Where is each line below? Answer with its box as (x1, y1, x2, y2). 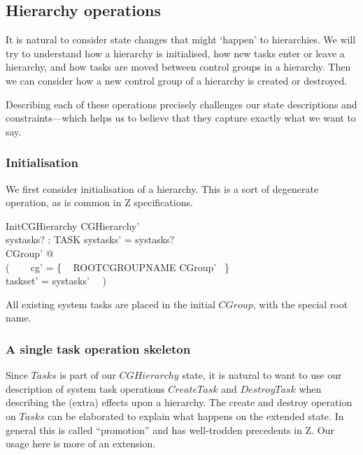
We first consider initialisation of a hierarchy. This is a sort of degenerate (6, 181, 319, 196)
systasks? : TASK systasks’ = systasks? (6, 232, 175, 247)
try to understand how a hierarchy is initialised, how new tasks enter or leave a (6, 45, 345, 60)
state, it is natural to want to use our (182, 368, 342, 382)
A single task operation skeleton (6, 340, 191, 357)
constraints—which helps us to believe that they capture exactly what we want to (6, 110, 356, 125)
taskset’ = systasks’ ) (6, 273, 106, 288)
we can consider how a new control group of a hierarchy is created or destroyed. (6, 73, 348, 87)
